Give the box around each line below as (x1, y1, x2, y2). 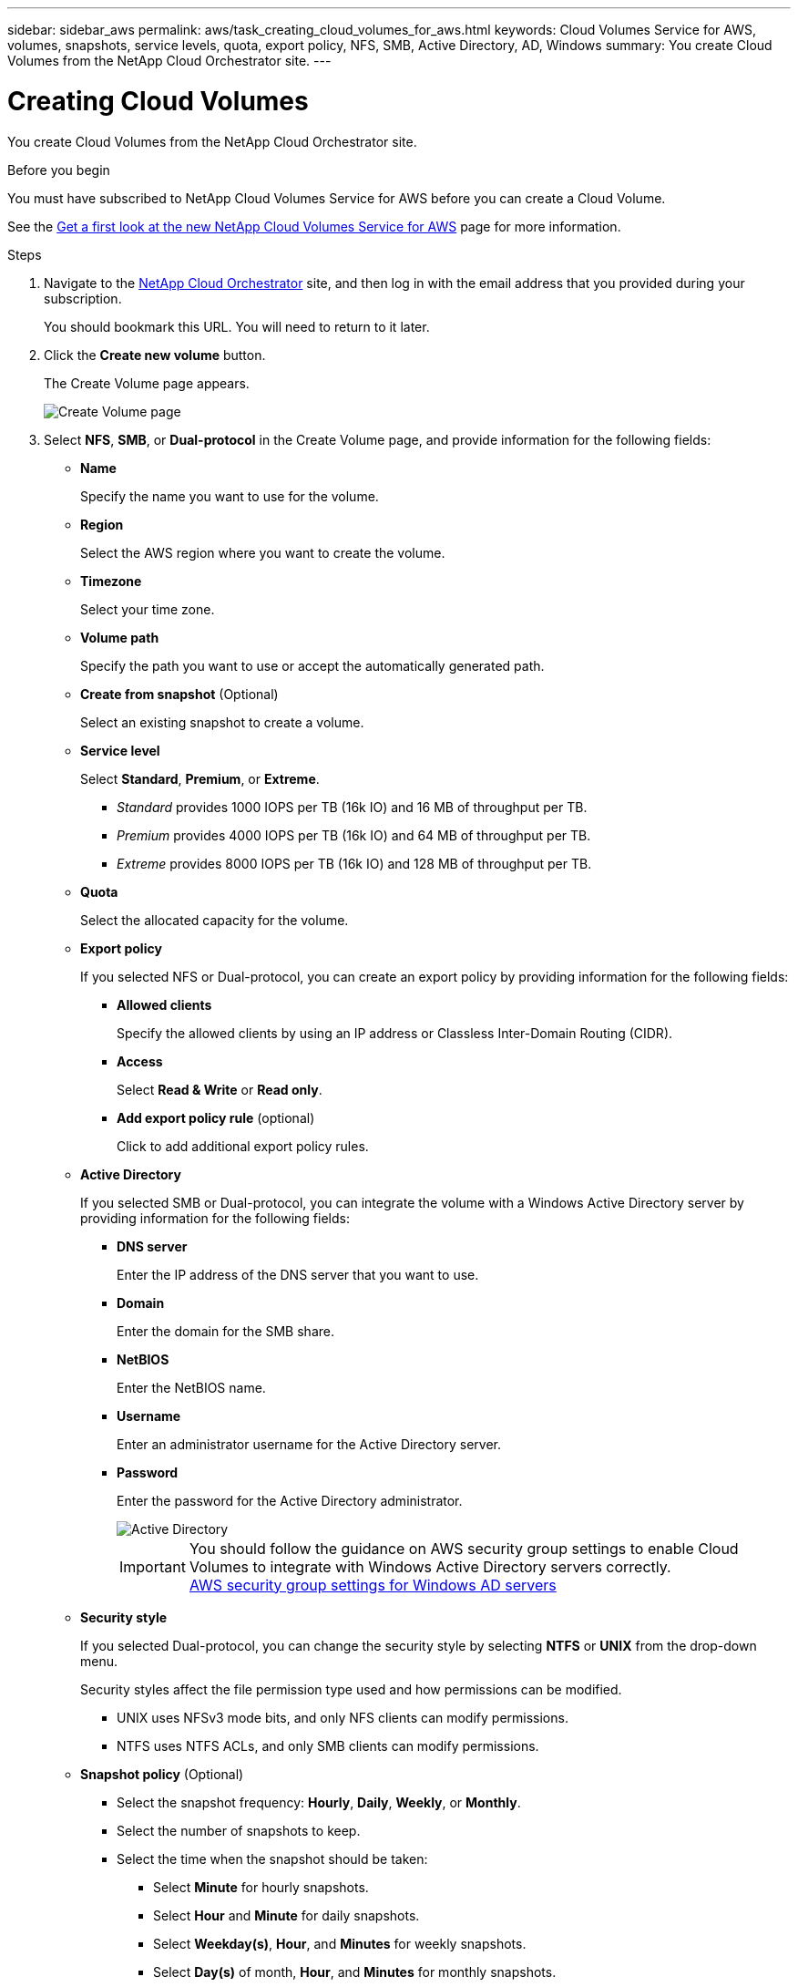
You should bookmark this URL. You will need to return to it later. (44, 318, 430, 335)
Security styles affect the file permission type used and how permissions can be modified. (80, 1681, 622, 1697)
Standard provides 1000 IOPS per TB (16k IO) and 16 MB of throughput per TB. (117, 798, 588, 815)
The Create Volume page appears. (44, 375, 250, 391)
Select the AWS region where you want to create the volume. (80, 544, 445, 561)
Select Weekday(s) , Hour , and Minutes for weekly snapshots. (153, 1935, 527, 1951)
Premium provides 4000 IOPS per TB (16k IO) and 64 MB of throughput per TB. (117, 827, 591, 843)
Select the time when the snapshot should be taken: (117, 1850, 428, 1867)
